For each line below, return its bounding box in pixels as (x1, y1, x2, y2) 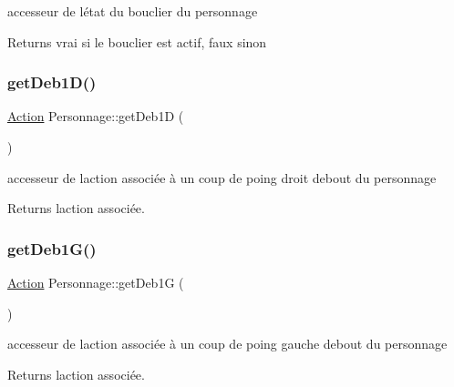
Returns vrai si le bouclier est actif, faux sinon (7, 32, 267, 51)
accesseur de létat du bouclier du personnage (7, 2, 258, 20)
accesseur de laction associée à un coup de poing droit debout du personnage (7, 168, 437, 187)
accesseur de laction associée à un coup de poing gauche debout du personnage (7, 334, 448, 353)
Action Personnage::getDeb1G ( (7, 273, 184, 291)
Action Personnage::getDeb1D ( (7, 107, 184, 126)
